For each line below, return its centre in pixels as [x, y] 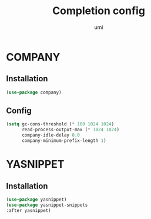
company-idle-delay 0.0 [51, 135]
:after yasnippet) [28, 210]
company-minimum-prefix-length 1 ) [64, 141]
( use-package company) [34, 92]
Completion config [99, 11]
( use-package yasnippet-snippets [47, 205]
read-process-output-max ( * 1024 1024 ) [70, 130]
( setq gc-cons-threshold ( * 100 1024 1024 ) [60, 124]
